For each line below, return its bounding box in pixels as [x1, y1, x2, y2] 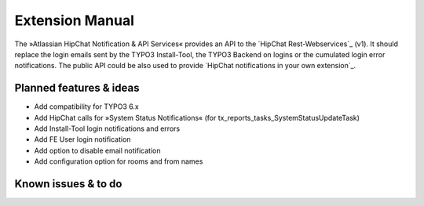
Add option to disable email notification [34, 146, 161, 155]
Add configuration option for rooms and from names [34, 157, 203, 166]
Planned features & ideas [14, 81, 140, 95]
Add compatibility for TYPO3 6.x [34, 102, 139, 111]
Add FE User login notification [34, 135, 131, 144]
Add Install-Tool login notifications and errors [34, 124, 181, 133]
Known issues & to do [14, 177, 122, 190]
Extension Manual [14, 12, 135, 29]
